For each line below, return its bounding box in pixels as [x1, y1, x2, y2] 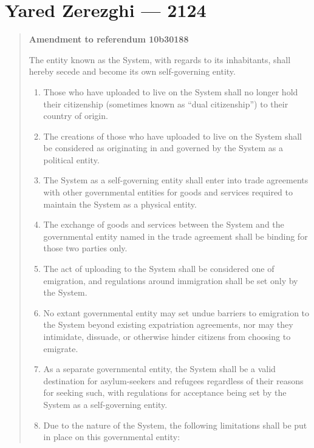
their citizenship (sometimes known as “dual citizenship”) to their [43, 97, 288, 110]
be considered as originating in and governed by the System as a [43, 141, 283, 154]
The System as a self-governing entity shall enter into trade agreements [43, 174, 309, 186]
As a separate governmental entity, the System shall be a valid [43, 362, 276, 375]
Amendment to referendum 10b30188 [29, 33, 189, 46]
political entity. [43, 153, 100, 166]
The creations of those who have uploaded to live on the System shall [43, 129, 302, 142]
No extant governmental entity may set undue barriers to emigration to [43, 306, 310, 319]
